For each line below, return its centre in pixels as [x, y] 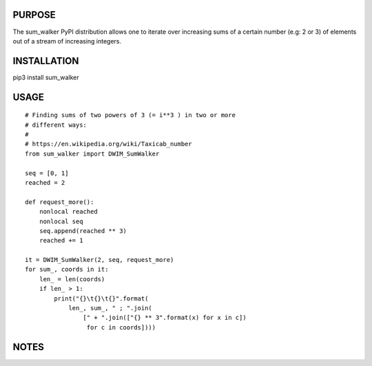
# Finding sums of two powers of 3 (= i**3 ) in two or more [130, 115]
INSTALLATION [46, 61]
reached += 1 [61, 241]
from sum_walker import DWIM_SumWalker [92, 154]
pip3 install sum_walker [46, 77]
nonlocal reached [68, 212]
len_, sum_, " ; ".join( [111, 308]
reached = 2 [45, 182]
